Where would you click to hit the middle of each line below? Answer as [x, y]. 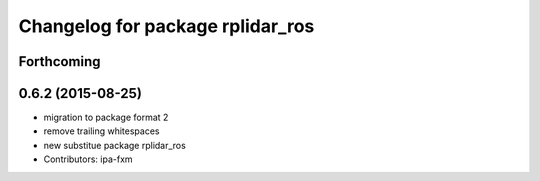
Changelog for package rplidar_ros [166, 26]
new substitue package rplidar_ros [115, 145]
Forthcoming [59, 61]
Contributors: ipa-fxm [88, 159]
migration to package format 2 [106, 117]
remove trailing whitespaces [101, 131]
